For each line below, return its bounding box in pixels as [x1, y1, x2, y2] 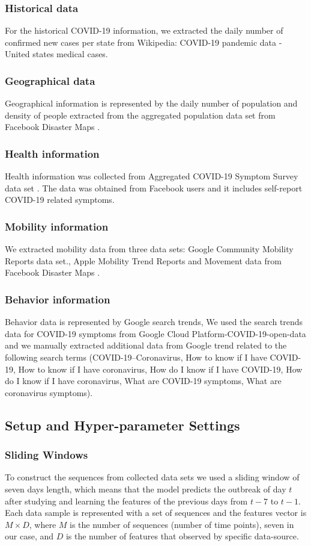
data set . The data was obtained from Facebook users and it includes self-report [5, 181, 303, 194]
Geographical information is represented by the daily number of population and [5, 97, 298, 110]
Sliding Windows [5, 447, 88, 462]
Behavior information [5, 291, 110, 306]
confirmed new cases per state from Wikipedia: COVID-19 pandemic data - [5, 36, 282, 48]
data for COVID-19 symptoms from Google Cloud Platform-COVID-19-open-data [5, 327, 306, 340]
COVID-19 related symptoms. [5, 193, 115, 206]
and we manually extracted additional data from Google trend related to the [5, 339, 287, 352]
